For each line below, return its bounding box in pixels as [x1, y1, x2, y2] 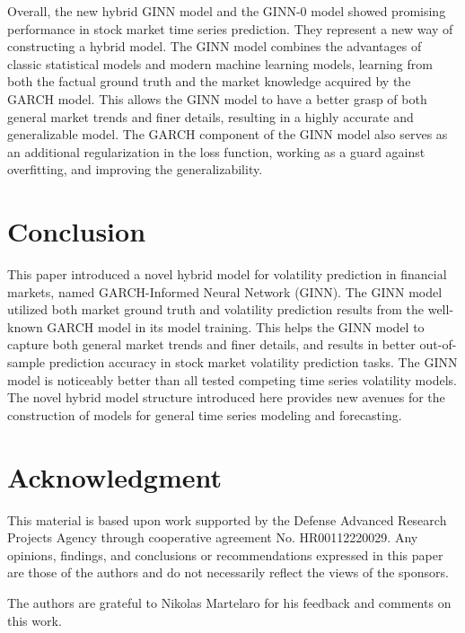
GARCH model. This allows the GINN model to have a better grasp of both [7, 89, 427, 108]
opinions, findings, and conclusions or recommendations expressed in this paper [7, 545, 443, 564]
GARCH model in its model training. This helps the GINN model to [47, 317, 425, 336]
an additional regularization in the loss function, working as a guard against [7, 142, 426, 161]
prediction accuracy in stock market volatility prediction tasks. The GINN [48, 353, 458, 372]
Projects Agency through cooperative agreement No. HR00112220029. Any [7, 528, 418, 547]
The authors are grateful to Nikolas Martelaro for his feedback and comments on [7, 593, 452, 611]
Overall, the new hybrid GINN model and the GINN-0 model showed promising [7, 2, 446, 20]
